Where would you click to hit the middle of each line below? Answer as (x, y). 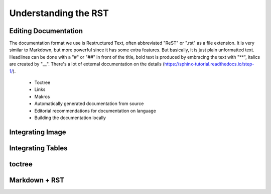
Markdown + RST (37, 180)
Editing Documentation (46, 31)
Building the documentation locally (70, 118)
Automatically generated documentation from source (89, 104)
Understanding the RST (59, 13)
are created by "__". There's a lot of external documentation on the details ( (87, 64)
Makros (42, 96)
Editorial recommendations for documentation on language (95, 111)
